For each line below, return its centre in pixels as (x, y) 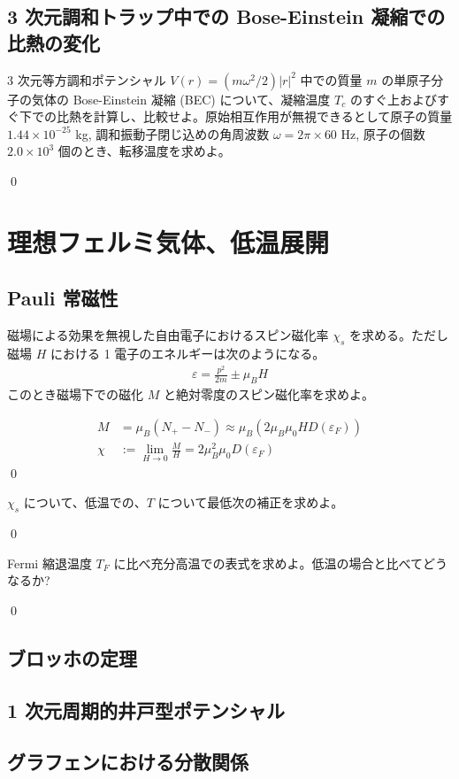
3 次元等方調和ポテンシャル (87, 79)
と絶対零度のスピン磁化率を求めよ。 (268, 394)
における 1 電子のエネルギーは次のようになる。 (187, 353)
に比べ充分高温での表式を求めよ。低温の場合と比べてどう (280, 563)
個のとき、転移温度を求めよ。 (144, 151)
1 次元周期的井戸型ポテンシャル (146, 710)
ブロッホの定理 (72, 657)
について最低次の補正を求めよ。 (251, 502)
